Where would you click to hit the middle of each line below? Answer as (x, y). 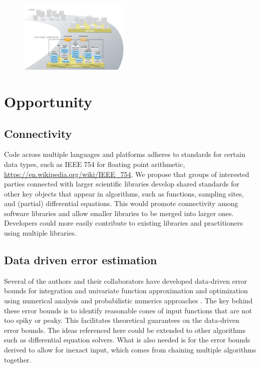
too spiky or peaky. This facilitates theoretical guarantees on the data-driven (122, 320)
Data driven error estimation (81, 260)
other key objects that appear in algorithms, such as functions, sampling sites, (124, 193)
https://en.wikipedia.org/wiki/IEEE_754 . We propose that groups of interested (127, 174)
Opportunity (48, 101)
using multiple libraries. (40, 233)
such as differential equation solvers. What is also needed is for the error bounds (127, 340)
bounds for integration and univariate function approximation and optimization (126, 291)
